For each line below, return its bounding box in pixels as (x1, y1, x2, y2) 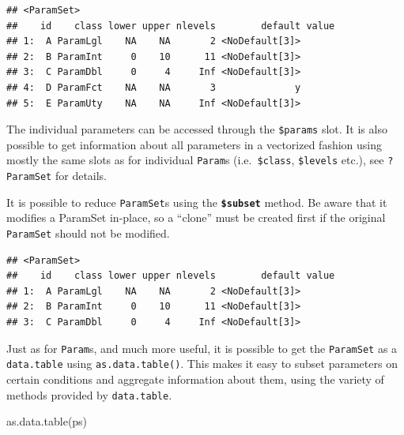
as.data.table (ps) (6, 413, 88, 429)
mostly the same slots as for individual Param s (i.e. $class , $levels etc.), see (6, 152, 384, 168)
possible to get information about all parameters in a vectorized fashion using (6, 136, 383, 152)
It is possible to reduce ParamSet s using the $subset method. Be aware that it (6, 193, 387, 210)
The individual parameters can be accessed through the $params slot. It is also (6, 121, 387, 137)
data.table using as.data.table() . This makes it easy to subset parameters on (6, 355, 398, 372)
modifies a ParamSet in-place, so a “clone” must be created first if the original (6, 209, 386, 226)
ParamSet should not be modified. (6, 224, 170, 241)
